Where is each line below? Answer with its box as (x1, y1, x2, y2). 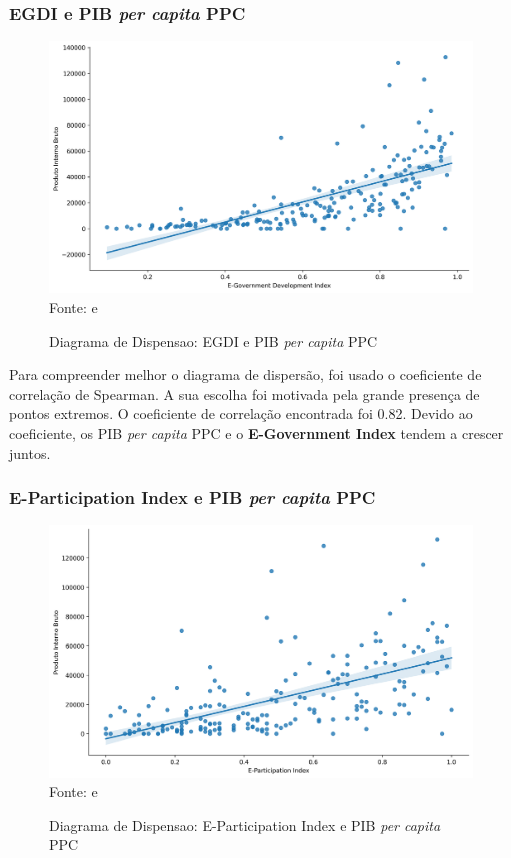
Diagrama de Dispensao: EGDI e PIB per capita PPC (49, 330, 378, 351)
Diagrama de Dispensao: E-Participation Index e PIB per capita (49, 814, 441, 835)
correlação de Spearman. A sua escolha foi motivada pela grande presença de (9, 383, 480, 404)
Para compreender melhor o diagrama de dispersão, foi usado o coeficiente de (9, 364, 482, 385)
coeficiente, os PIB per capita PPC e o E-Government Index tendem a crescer (9, 422, 504, 443)
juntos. (9, 442, 51, 463)
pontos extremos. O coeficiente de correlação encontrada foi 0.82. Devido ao (9, 403, 473, 424)
